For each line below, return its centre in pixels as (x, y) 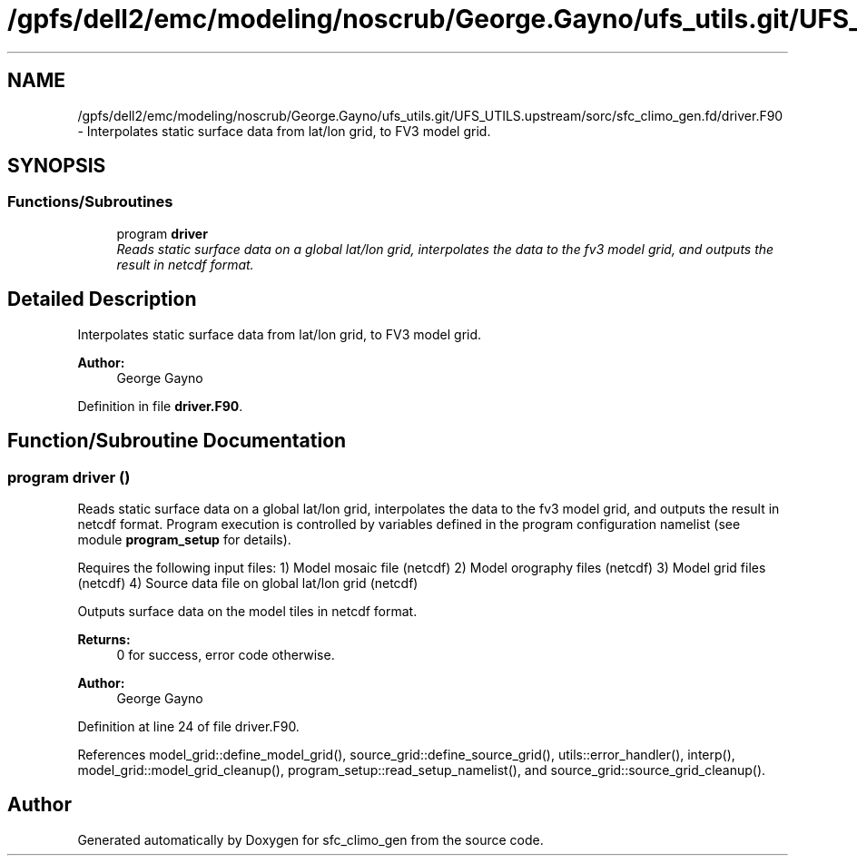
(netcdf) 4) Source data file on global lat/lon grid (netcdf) (248, 583)
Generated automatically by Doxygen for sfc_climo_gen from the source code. (310, 839)
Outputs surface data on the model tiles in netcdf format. (247, 611)
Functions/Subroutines (90, 202)
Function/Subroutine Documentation (177, 441)
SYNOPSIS (57, 166)
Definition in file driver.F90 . (160, 406)
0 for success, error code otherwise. (226, 654)
